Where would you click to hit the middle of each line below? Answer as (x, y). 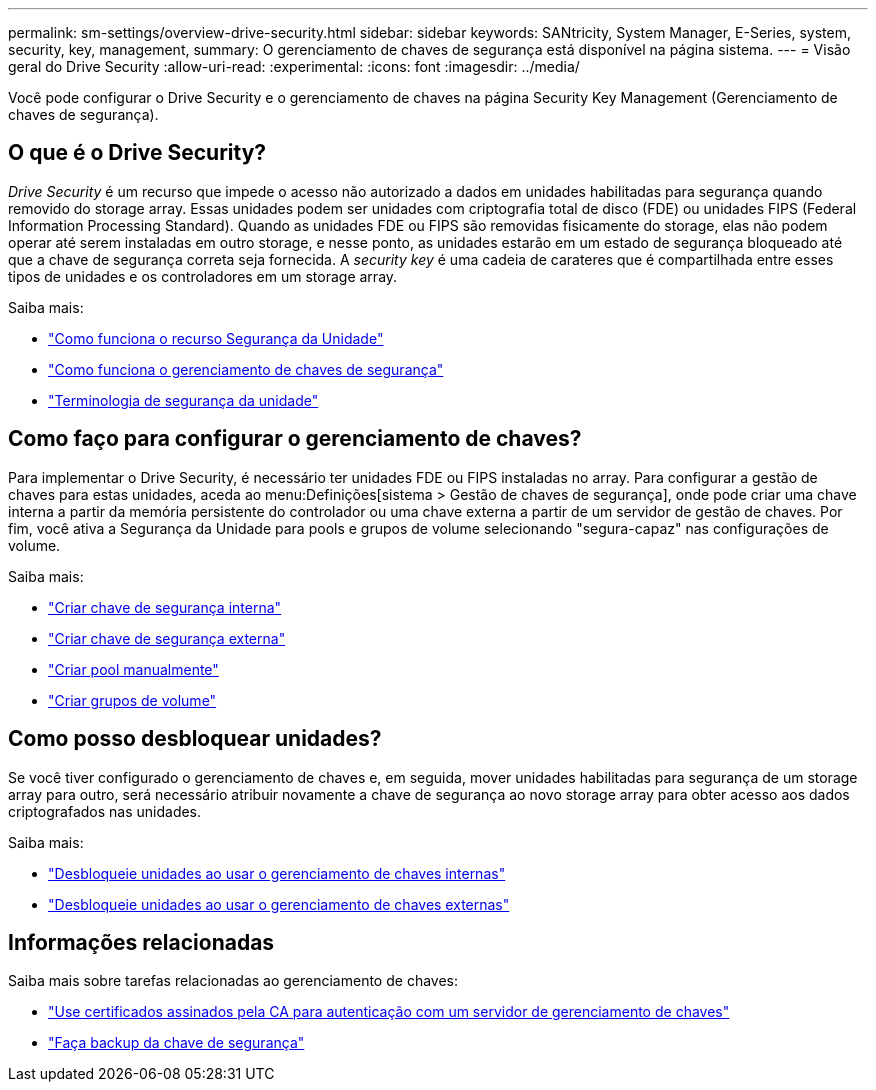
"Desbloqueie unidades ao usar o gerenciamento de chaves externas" (279, 904)
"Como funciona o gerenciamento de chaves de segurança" (246, 369)
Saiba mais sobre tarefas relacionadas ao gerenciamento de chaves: (233, 981)
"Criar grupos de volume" (132, 700)
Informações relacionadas (141, 942)
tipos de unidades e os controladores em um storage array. (203, 276)
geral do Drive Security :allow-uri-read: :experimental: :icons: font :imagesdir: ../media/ (294, 66)
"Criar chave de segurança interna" (165, 607)
